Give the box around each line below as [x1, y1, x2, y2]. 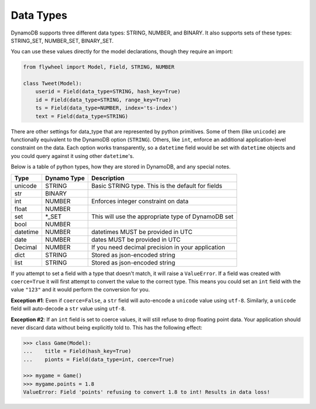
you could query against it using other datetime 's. [11, 152, 135, 159]
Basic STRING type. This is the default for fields [91, 181, 222, 190]
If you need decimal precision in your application [91, 243, 225, 251]
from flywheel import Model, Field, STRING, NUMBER [23, 64, 175, 70]
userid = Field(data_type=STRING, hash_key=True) [35, 88, 181, 95]
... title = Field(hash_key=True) [23, 348, 132, 355]
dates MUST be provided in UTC [91, 235, 181, 243]
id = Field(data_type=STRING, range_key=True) [35, 97, 172, 103]
